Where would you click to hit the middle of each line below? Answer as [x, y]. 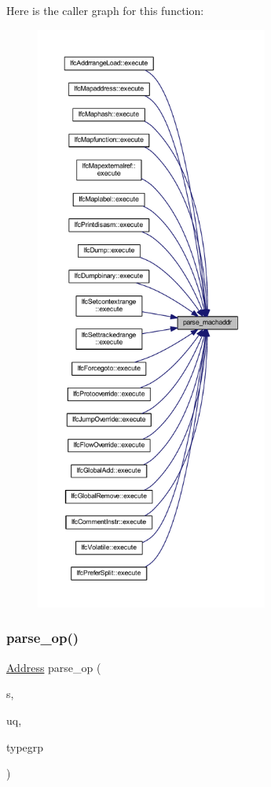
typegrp [25, 746]
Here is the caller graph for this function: [105, 10]
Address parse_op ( [54, 667]
